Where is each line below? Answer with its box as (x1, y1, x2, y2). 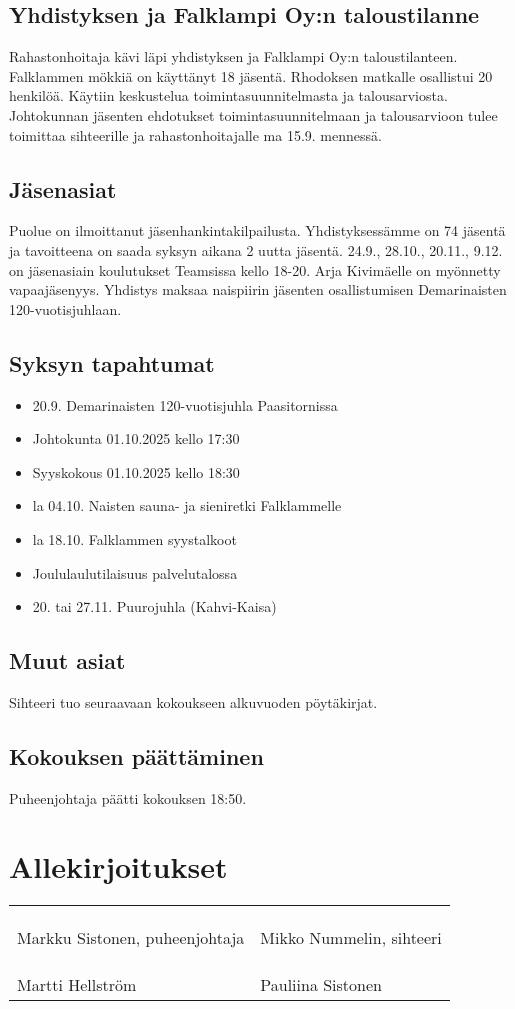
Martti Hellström (17, 973, 137, 997)
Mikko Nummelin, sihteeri (260, 926, 442, 950)
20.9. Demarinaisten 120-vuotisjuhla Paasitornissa (32, 394, 338, 415)
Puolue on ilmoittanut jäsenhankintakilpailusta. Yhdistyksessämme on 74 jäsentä (9, 220, 506, 241)
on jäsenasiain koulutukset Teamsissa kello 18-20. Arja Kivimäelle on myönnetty (9, 259, 501, 280)
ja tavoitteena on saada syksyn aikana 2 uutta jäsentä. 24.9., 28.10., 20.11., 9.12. (9, 239, 503, 260)
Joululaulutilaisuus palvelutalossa (32, 562, 238, 583)
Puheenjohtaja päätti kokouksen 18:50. (9, 787, 247, 808)
